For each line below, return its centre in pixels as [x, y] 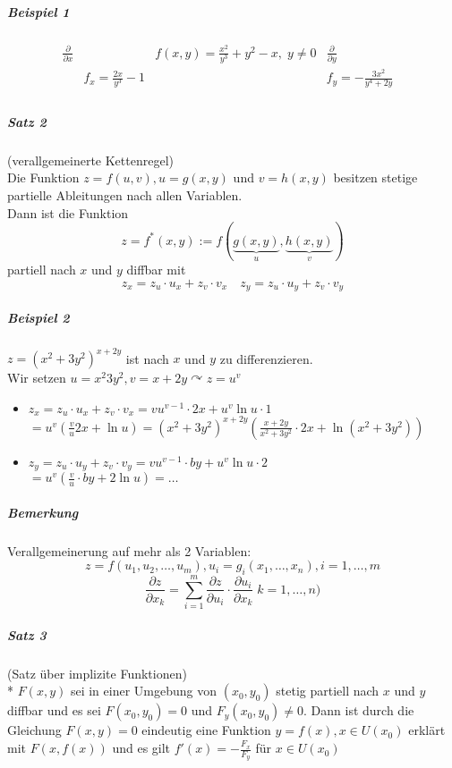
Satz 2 [27, 121]
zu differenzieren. [266, 358]
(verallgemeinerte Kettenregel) [90, 160]
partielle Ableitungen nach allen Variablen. [125, 194]
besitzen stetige [375, 177]
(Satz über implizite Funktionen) [97, 673]
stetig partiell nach [328, 691]
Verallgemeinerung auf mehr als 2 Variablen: [129, 550]
